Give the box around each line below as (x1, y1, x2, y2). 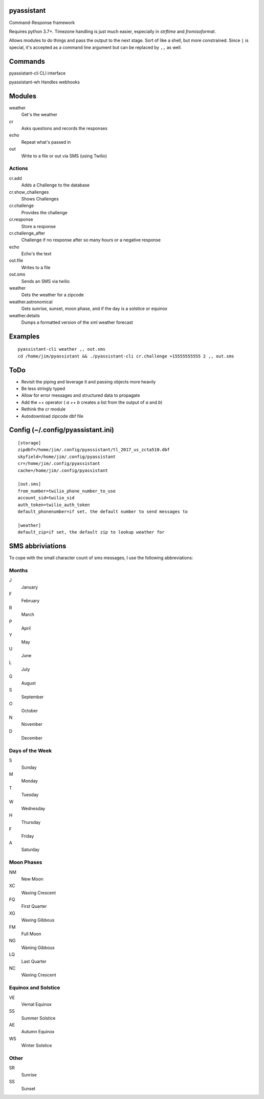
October (21, 708, 38, 714)
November (21, 721, 43, 727)
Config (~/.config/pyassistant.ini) (9, 426, 114, 434)
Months (9, 567, 28, 574)
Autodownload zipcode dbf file (21, 413, 84, 419)
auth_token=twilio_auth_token (18, 502, 90, 508)
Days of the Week (9, 747, 52, 754)
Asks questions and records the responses (21, 126, 108, 131)
